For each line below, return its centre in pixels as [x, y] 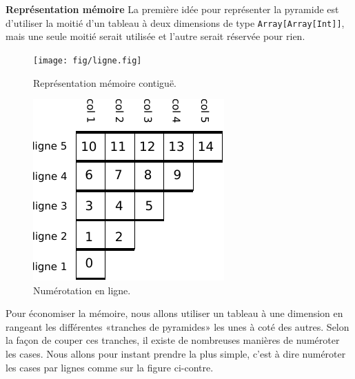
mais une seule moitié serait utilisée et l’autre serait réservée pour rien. [155, 36]
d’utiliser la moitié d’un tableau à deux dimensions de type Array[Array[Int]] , [175, 22]
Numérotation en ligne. [82, 290]
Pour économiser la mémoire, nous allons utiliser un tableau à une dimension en [174, 313]
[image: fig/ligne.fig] [88, 60]
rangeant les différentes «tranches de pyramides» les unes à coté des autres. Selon [177, 326]
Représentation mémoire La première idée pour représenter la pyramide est [172, 9]
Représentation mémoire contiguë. [105, 82]
